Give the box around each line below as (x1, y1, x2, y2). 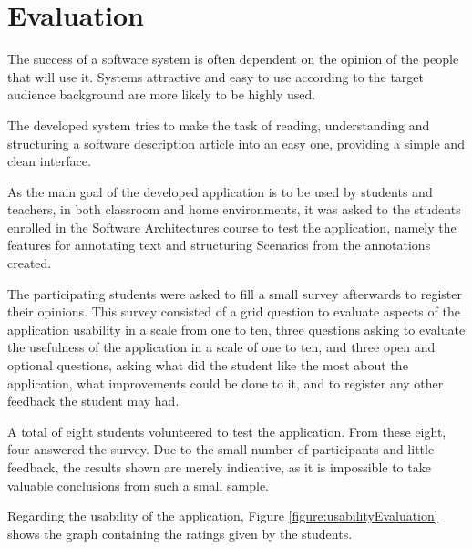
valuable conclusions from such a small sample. (7, 475, 270, 494)
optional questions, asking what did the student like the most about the (7, 356, 408, 375)
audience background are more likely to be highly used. (7, 85, 316, 104)
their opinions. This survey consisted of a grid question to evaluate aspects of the (7, 302, 460, 321)
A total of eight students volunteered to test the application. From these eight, (7, 421, 446, 440)
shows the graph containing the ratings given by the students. (7, 523, 353, 543)
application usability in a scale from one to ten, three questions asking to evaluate (7, 319, 466, 338)
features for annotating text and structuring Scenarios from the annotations (7, 235, 431, 254)
